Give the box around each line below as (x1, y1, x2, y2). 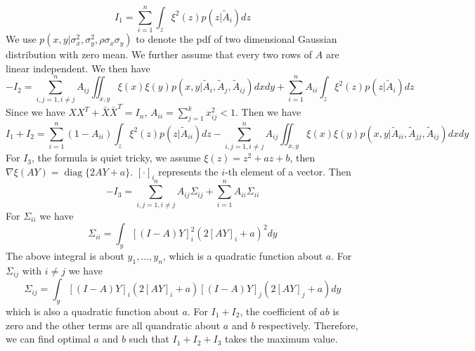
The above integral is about (6, 248, 124, 263)
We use (6, 32, 37, 46)
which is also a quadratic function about (6, 304, 179, 319)
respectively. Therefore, (258, 317, 358, 332)
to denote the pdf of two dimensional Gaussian (136, 32, 337, 46)
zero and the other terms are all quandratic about (6, 317, 221, 332)
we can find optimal (6, 331, 91, 346)
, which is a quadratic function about (162, 248, 323, 263)
